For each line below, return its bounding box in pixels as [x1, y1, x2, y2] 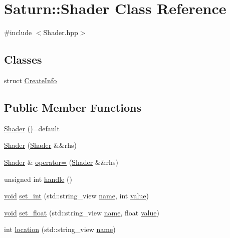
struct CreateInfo [4, 75, 57, 85]
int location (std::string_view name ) [4, 224, 116, 234]
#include [4, 27, 32, 38]
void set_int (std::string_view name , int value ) [4, 190, 149, 201]
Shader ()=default [4, 123, 60, 133]
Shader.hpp [43, 27, 78, 38]
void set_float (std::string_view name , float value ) [4, 207, 159, 217]
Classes [4, 52, 42, 67]
